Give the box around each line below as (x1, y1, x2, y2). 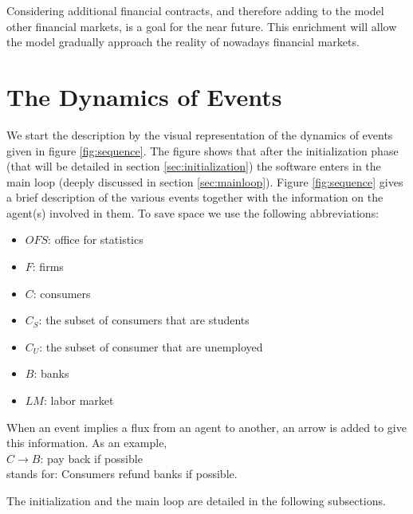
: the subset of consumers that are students (38, 312, 250, 328)
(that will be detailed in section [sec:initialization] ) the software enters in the (6, 158, 381, 175)
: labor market (43, 392, 114, 409)
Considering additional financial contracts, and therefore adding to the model (6, 2, 384, 18)
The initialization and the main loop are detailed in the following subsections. (6, 492, 386, 508)
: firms (32, 258, 64, 275)
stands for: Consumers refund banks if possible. (6, 465, 238, 482)
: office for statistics (48, 231, 144, 248)
